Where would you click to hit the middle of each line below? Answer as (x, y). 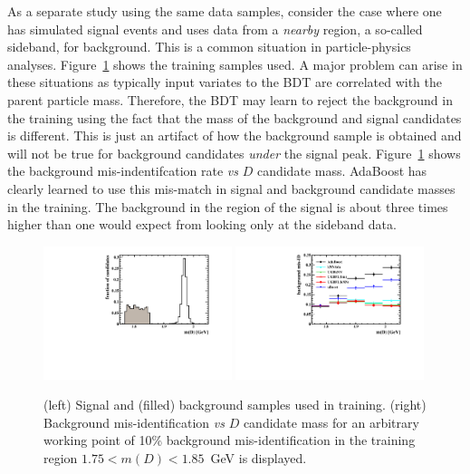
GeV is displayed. (259, 457)
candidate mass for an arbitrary (331, 422)
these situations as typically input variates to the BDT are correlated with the (225, 82)
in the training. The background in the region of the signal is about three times (228, 206)
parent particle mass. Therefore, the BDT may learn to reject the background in (230, 99)
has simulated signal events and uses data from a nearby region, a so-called (215, 29)
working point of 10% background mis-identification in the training (230, 440)
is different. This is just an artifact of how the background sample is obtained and (235, 135)
